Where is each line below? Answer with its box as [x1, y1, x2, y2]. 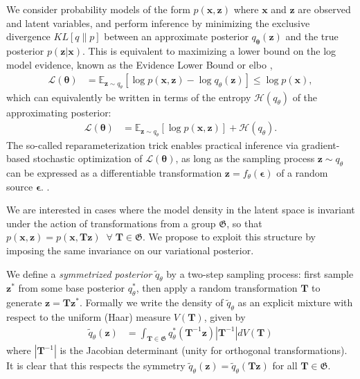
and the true [285, 29, 339, 44]
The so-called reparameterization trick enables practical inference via [6, 137, 298, 152]
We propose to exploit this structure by [148, 229, 316, 244]
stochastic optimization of [33, 151, 143, 166]
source [6, 179, 33, 193]
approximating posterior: [6, 105, 111, 119]
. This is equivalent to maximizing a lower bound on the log [82, 43, 336, 58]
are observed [298, 2, 351, 16]
